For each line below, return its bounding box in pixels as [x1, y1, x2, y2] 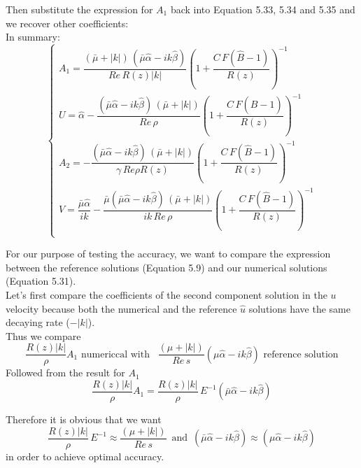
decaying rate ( [6, 315, 70, 329]
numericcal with [80, 349, 150, 360]
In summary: [6, 29, 60, 44]
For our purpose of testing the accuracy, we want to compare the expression [6, 246, 331, 261]
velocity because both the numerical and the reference [6, 301, 237, 315]
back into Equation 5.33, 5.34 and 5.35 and [170, 2, 355, 16]
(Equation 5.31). [6, 274, 76, 288]
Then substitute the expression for [6, 2, 153, 16]
